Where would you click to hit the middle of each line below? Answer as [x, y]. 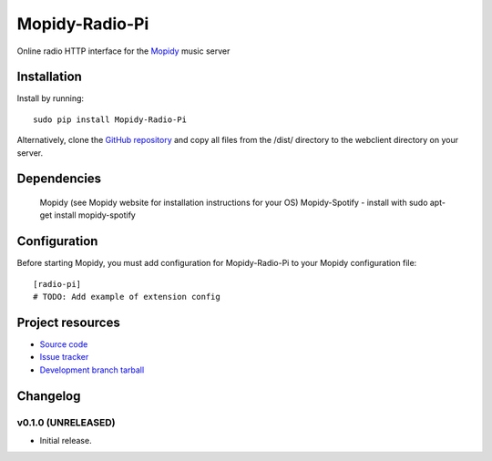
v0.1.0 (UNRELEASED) [66, 422]
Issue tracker [64, 357]
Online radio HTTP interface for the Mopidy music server [123, 51]
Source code [64, 344]
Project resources [68, 322]
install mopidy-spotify [95, 215]
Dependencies [59, 179]
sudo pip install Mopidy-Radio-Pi [110, 119]
